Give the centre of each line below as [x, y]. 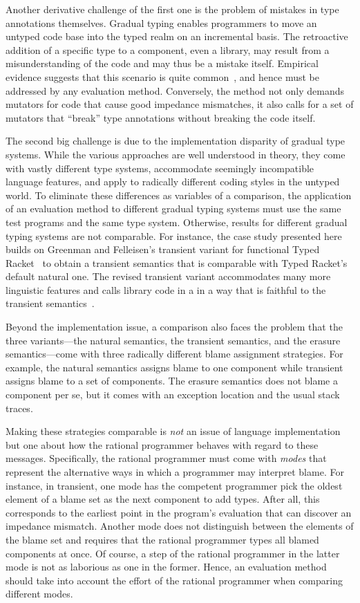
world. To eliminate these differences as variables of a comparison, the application [179, 195]
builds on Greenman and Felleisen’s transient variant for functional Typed [163, 249]
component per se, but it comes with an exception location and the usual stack [173, 395]
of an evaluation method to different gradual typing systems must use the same [173, 208]
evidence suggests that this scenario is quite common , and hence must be [162, 76]
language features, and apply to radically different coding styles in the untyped [173, 182]
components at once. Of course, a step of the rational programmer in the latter [173, 553]
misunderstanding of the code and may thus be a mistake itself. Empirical [162, 63]
